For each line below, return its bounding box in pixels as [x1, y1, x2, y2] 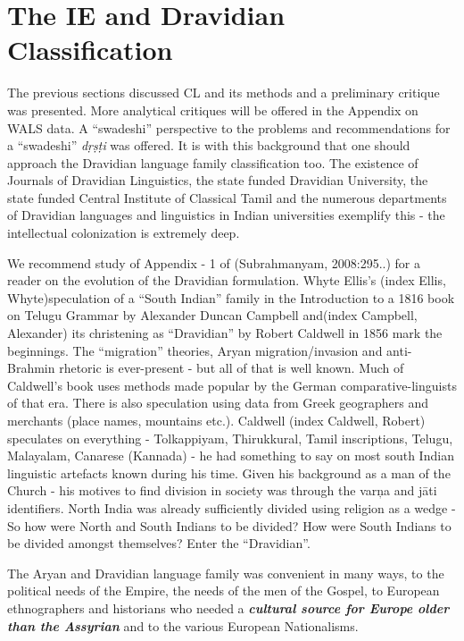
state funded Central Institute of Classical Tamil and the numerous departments [7, 188, 447, 207]
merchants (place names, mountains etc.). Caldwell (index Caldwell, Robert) [7, 411, 426, 429]
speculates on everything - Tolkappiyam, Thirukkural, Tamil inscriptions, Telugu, [7, 428, 453, 447]
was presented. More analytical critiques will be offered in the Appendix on [7, 100, 418, 119]
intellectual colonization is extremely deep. [7, 224, 240, 242]
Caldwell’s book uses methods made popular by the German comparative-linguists [7, 375, 457, 394]
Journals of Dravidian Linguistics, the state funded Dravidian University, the [7, 171, 428, 190]
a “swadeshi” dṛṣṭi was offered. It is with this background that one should [7, 136, 410, 155]
